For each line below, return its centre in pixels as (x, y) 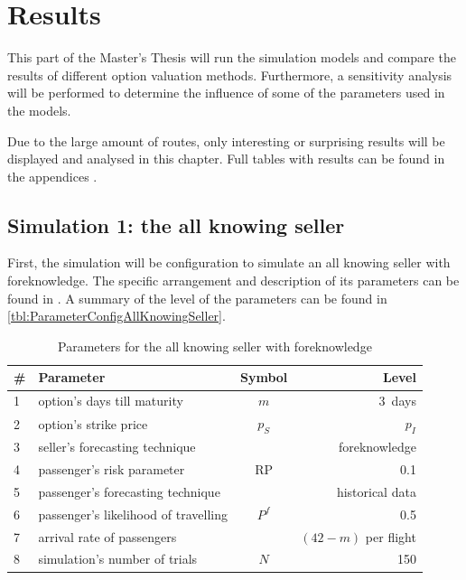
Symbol (264, 377)
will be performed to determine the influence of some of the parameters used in (226, 93)
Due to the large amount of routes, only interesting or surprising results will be (226, 140)
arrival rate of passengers (107, 536)
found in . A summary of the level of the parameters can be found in (197, 298)
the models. (39, 110)
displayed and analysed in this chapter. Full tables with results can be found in (226, 159)
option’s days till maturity (111, 401)
